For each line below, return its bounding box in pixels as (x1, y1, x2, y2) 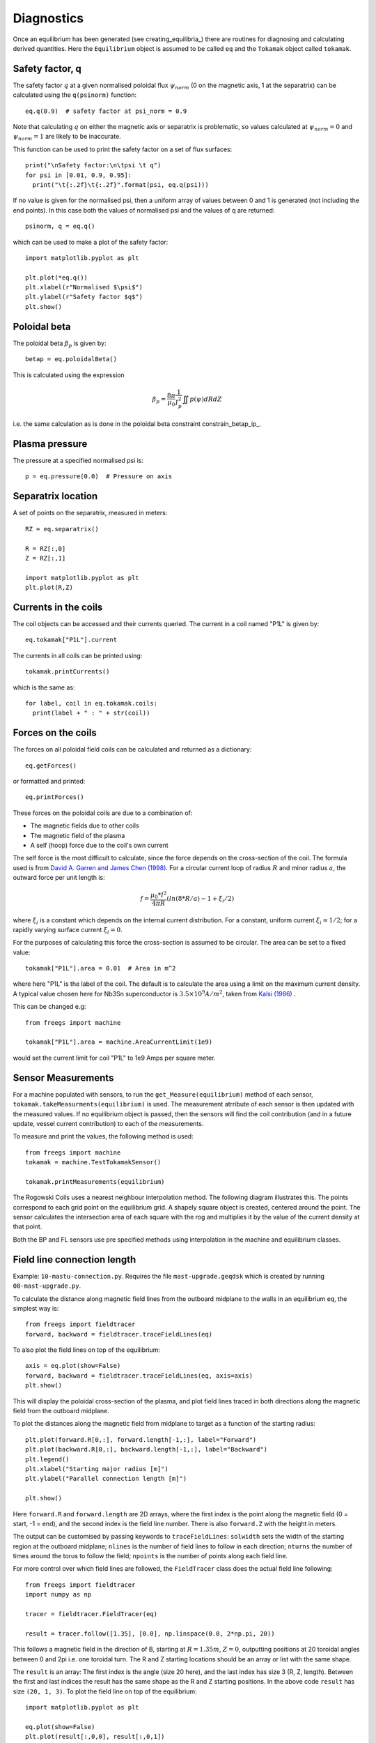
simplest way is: (13, 1304, 59, 1312)
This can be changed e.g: (13, 1003, 86, 1011)
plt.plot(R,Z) (25, 584, 73, 592)
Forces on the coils (13, 727, 97, 739)
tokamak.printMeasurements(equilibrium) (25, 1178, 165, 1185)
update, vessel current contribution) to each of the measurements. (13, 1119, 204, 1127)
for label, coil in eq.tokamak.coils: (25, 699, 158, 707)
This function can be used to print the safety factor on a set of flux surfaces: (13, 145, 233, 153)
